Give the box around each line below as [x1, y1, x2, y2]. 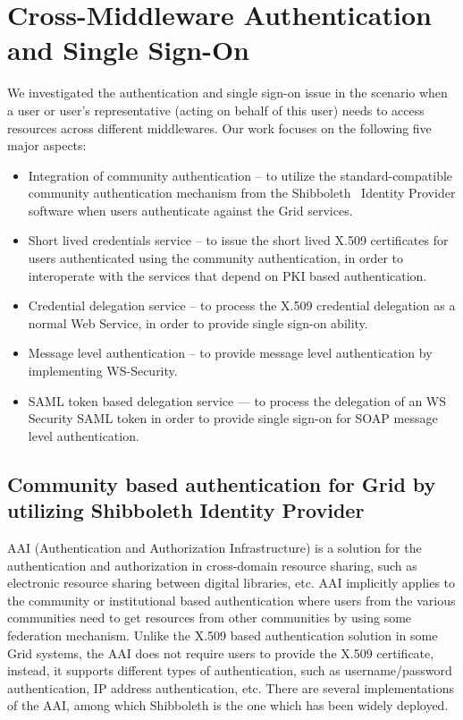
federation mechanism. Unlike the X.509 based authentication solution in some [7, 625, 438, 644]
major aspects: [7, 136, 87, 155]
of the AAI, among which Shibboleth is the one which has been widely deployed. [7, 696, 449, 715]
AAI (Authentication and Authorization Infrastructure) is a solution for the [7, 538, 422, 556]
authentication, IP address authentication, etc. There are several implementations [7, 678, 454, 697]
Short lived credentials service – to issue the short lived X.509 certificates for [28, 231, 449, 250]
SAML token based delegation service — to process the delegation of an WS [28, 391, 447, 410]
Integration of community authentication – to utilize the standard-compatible [28, 165, 453, 184]
